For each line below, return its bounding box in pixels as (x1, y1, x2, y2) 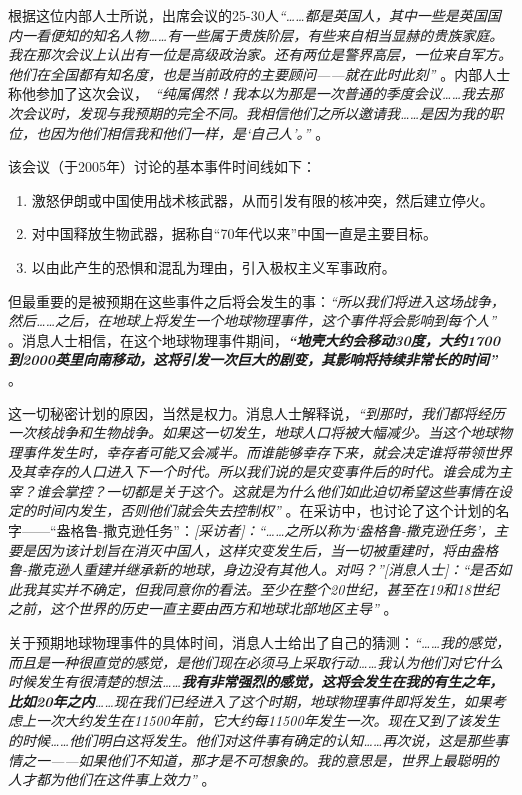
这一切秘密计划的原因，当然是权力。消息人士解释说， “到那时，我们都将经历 (8, 402, 505, 423)
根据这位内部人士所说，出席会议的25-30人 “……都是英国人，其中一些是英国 (8, 5, 487, 25)
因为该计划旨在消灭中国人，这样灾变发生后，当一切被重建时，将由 (35, 539, 470, 560)
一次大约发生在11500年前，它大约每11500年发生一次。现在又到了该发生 (35, 710, 500, 731)
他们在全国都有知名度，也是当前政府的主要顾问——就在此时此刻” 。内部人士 (8, 63, 511, 84)
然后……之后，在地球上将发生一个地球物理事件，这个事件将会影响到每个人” (8, 310, 497, 331)
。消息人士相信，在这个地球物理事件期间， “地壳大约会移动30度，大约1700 (8, 329, 500, 350)
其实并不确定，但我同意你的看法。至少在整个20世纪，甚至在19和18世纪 (35, 578, 499, 599)
